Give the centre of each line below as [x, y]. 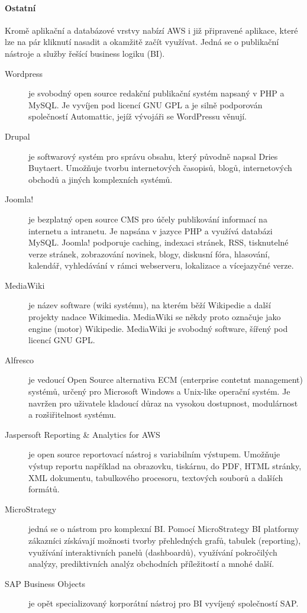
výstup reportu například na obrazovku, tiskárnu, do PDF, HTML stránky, [165, 466]
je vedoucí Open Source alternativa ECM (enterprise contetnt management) [166, 380]
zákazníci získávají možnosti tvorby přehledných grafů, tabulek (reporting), [165, 540]
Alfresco [20, 359]
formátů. [44, 489]
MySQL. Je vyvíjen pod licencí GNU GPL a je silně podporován [146, 104]
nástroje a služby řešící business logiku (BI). [85, 53]
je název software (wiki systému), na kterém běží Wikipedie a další [150, 305]
